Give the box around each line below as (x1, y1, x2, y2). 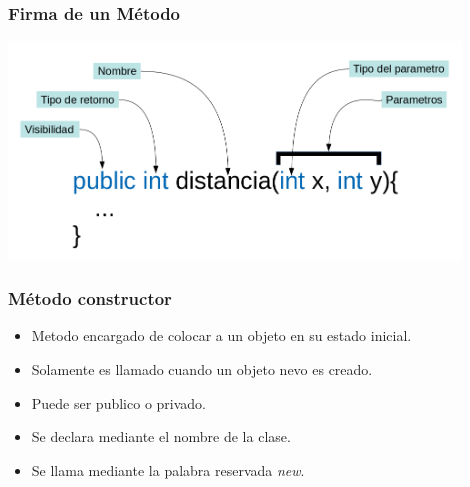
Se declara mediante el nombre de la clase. (31, 426, 291, 447)
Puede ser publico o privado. (31, 392, 206, 413)
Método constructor (8, 286, 172, 311)
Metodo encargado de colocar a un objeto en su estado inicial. (31, 325, 412, 346)
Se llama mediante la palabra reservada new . (31, 459, 305, 480)
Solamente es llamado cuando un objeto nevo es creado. (31, 358, 373, 379)
